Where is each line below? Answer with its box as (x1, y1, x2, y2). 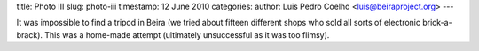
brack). (16, 29, 43, 40)
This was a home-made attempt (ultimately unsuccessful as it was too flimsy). (44, 29, 330, 40)
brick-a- (422, 18, 452, 28)
